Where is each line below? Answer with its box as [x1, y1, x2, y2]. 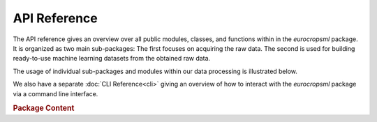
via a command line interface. [13, 89, 98, 98]
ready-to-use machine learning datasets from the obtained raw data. [13, 54, 211, 63]
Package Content [13, 103, 75, 113]
